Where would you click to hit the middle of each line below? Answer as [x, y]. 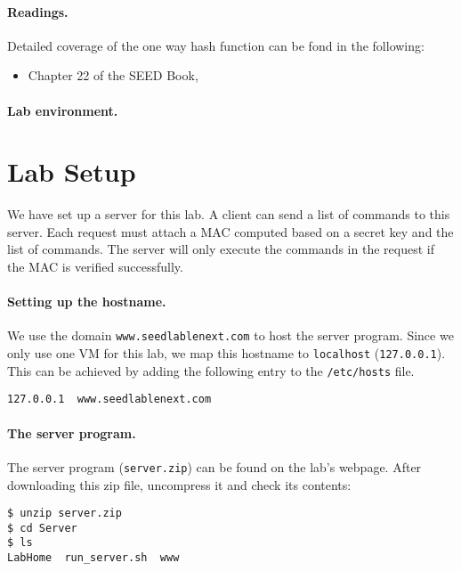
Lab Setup [72, 171]
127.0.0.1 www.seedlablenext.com [109, 400]
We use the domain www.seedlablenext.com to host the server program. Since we [230, 335]
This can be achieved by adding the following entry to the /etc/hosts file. [211, 370]
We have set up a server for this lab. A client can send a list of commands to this [229, 214]
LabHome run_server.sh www [93, 558]
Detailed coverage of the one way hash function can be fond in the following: [216, 45]
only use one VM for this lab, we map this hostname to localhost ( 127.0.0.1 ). [226, 353]
